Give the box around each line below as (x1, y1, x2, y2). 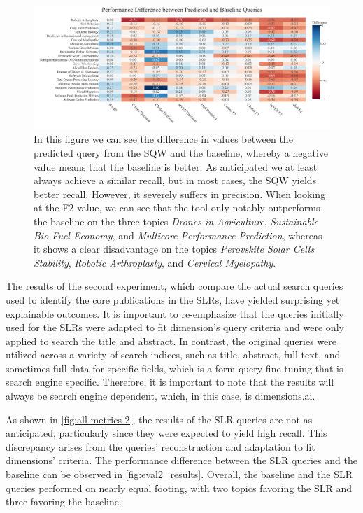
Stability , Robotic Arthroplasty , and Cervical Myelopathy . (34, 255, 276, 269)
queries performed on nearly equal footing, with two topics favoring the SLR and (6, 480, 353, 495)
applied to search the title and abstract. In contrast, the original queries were (6, 333, 337, 348)
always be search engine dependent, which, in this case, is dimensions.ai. (6, 388, 315, 403)
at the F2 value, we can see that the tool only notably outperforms (34, 200, 320, 215)
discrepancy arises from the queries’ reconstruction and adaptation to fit (6, 439, 315, 454)
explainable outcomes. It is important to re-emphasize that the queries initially (6, 306, 344, 321)
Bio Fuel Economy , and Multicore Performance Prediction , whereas (34, 227, 322, 242)
